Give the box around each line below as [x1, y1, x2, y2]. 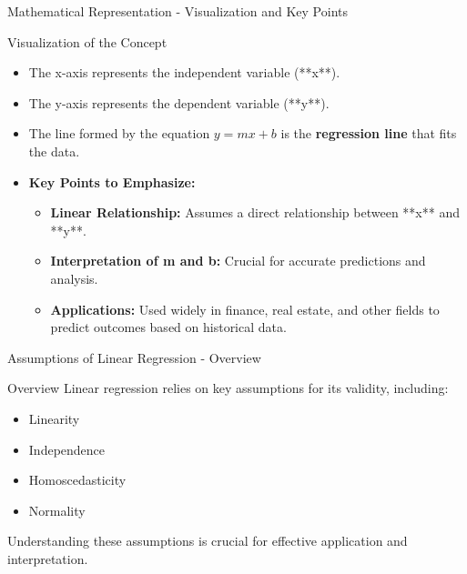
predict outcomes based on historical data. [50, 317, 287, 337]
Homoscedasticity [28, 470, 127, 489]
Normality [28, 500, 86, 519]
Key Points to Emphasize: [28, 172, 196, 191]
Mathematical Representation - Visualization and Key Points [7, 2, 348, 20]
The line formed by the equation [28, 124, 210, 143]
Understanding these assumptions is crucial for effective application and [7, 531, 408, 550]
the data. [28, 141, 80, 160]
